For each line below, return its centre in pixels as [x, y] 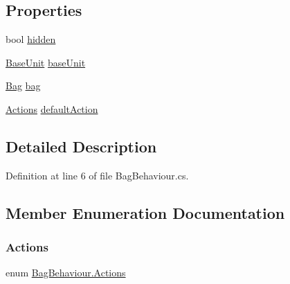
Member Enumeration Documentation [145, 212]
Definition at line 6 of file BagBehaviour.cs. [97, 175]
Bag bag [23, 86]
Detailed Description [81, 146]
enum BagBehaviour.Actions [66, 273]
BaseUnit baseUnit [46, 62]
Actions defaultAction [52, 108]
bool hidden [31, 39]
